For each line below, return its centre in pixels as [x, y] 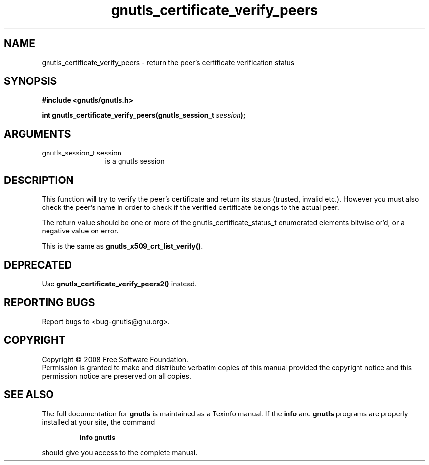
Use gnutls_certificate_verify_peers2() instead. [119, 284]
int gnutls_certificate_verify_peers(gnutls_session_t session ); [144, 115]
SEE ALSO [29, 395]
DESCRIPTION [39, 180]
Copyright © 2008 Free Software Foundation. [115, 359]
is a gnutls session [135, 161]
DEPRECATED [38, 265]
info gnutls [97, 437]
